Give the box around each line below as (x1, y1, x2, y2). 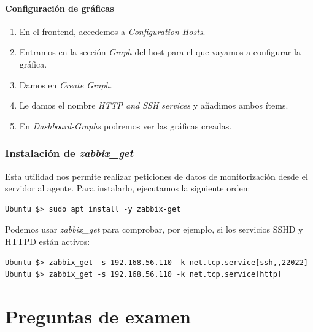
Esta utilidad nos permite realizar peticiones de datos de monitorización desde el (5, 169, 308, 182)
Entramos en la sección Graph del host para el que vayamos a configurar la (19, 45, 301, 58)
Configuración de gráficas (5, 1, 114, 14)
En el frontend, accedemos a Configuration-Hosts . (19, 25, 206, 37)
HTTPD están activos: (5, 234, 90, 247)
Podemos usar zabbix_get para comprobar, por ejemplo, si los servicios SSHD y (5, 223, 303, 236)
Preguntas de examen (5, 303, 191, 328)
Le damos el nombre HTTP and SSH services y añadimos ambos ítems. (19, 99, 288, 112)
